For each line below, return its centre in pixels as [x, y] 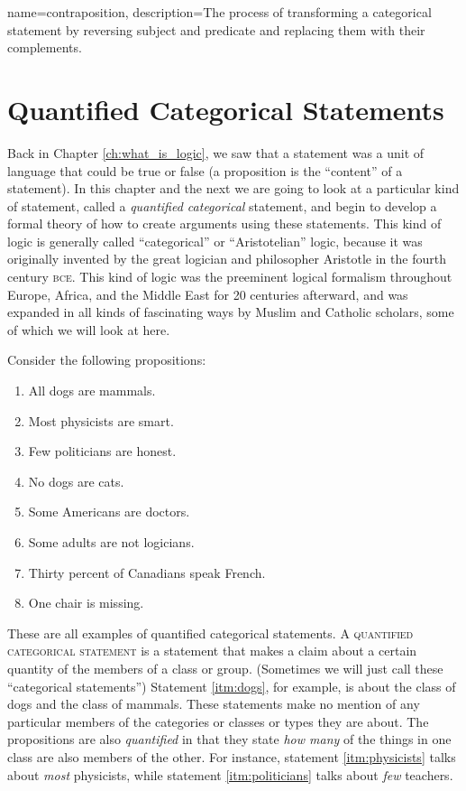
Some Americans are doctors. [109, 512]
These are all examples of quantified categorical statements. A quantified [210, 633]
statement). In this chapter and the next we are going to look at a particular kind [233, 188]
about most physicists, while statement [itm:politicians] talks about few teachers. [230, 774]
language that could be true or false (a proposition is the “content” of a [205, 170]
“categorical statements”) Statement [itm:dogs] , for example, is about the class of [232, 686]
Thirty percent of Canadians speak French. [147, 572]
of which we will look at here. [89, 329]
